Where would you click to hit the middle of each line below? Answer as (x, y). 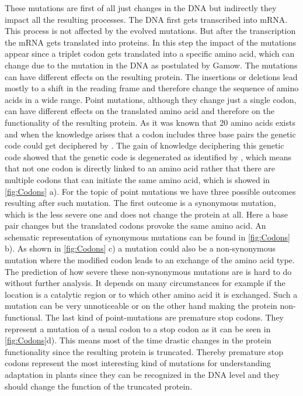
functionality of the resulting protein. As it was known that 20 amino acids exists (150, 122)
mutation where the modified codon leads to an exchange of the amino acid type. (150, 260)
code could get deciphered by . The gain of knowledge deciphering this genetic (144, 145)
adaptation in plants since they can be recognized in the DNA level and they (142, 374)
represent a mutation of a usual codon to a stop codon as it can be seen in (138, 328)
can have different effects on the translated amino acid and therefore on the (140, 111)
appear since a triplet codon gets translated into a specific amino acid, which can (150, 54)
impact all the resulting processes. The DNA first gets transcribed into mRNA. (146, 19)
